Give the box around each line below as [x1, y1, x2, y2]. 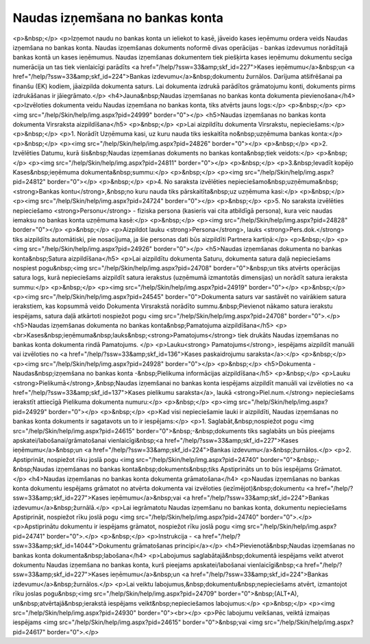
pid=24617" [12, 628, 46, 636]
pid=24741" [12, 532, 46, 540]
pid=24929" [12, 407, 47, 415]
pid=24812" [12, 178, 46, 186]
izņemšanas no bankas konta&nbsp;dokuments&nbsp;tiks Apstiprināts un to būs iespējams [56, 465, 313, 474]
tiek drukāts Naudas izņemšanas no [237, 331, 339, 339]
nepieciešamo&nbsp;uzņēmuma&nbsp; [227, 178, 338, 186]
